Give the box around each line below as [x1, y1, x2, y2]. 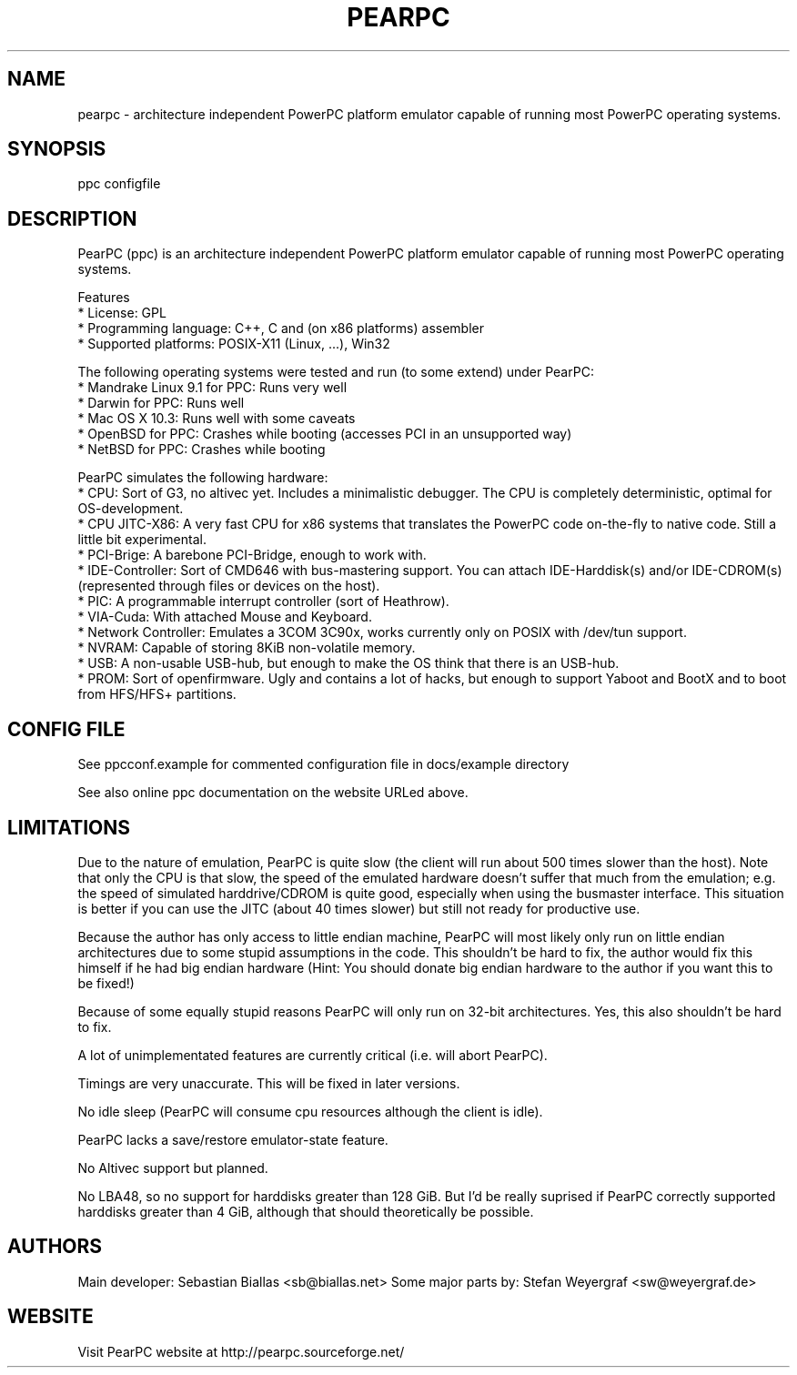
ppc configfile [77, 176, 161, 192]
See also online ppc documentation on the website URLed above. [77, 784, 469, 801]
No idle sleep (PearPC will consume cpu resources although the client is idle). [77, 1103, 543, 1119]
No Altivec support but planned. [77, 1159, 268, 1176]
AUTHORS [7, 1235, 103, 1259]
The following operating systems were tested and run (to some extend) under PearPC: [77, 364, 594, 380]
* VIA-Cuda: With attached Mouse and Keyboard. [77, 609, 372, 625]
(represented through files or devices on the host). [77, 578, 380, 594]
